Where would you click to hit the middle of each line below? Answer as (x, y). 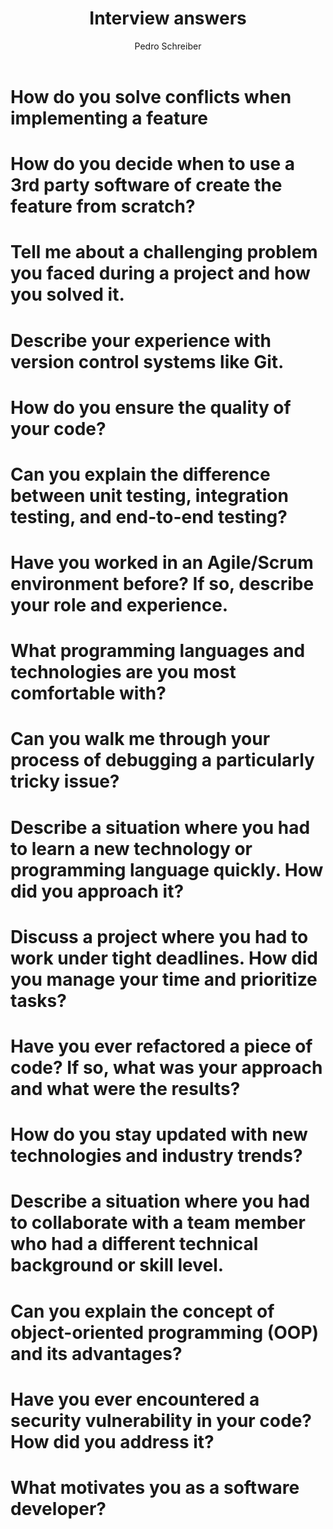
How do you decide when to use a (152, 164)
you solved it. (67, 294)
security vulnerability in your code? (161, 1420)
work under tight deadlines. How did (164, 958)
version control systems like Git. (147, 361)
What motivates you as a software (155, 1487)
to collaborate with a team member (158, 1223)
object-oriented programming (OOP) (165, 1332)
